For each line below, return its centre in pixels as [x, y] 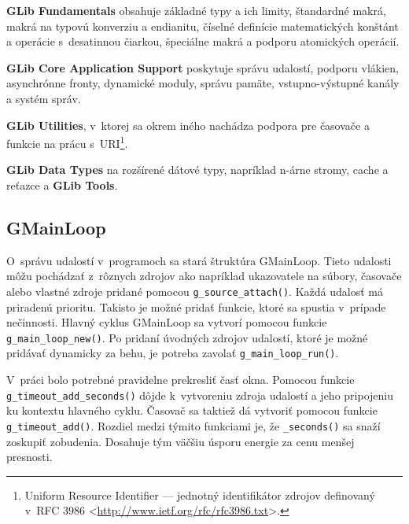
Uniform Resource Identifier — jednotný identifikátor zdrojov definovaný [200, 494]
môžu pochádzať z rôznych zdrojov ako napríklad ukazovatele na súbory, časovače [204, 276]
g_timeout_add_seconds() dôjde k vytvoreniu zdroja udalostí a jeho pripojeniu [200, 395]
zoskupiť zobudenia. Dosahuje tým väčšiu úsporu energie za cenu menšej [181, 441]
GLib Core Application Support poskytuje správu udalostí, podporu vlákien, [203, 67]
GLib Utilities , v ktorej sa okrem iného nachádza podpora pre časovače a [188, 125]
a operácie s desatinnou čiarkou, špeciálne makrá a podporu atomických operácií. [203, 41]
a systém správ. [44, 98]
